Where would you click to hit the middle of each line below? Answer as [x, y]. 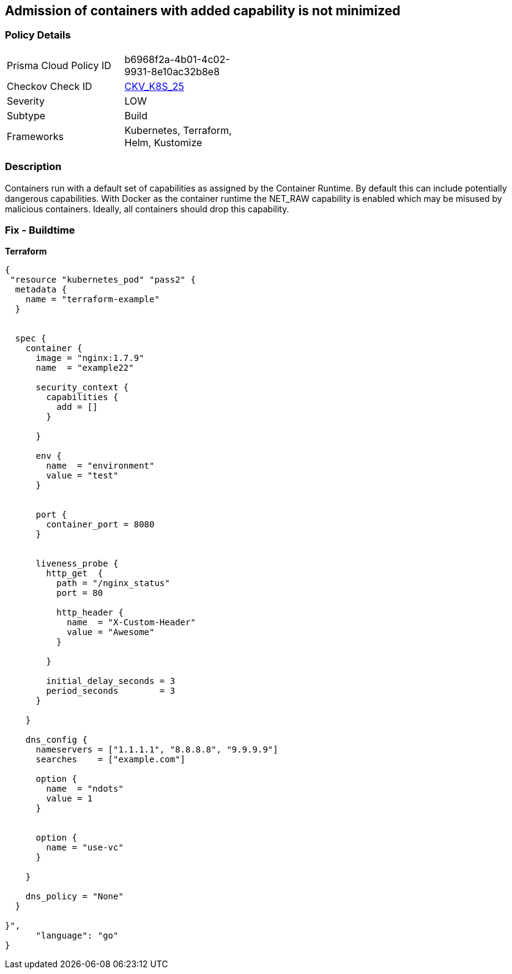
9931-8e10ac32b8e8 [172, 71]
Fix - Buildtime [40, 230]
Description [33, 167]
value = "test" [82, 476]
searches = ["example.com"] [111, 760]
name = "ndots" [85, 789]
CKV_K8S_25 [154, 86]
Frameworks [35, 136]
